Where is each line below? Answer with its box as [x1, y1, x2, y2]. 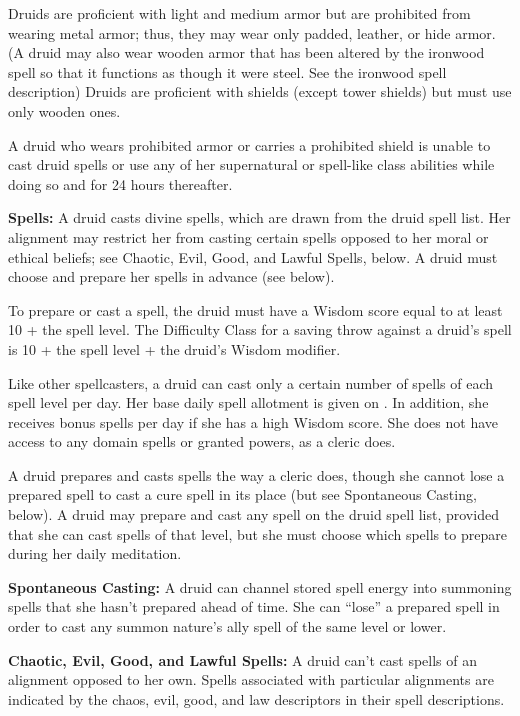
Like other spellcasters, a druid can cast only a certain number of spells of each [8, 372, 493, 393]
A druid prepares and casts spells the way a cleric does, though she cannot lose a [8, 464, 505, 485]
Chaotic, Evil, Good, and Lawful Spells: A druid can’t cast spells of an [8, 649, 478, 670]
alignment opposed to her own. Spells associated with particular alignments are [8, 669, 494, 690]
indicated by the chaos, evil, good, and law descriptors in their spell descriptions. [8, 688, 505, 709]
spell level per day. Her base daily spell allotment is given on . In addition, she [8, 392, 489, 413]
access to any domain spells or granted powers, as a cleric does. [8, 431, 396, 452]
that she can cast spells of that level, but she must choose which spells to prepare [8, 523, 507, 544]
